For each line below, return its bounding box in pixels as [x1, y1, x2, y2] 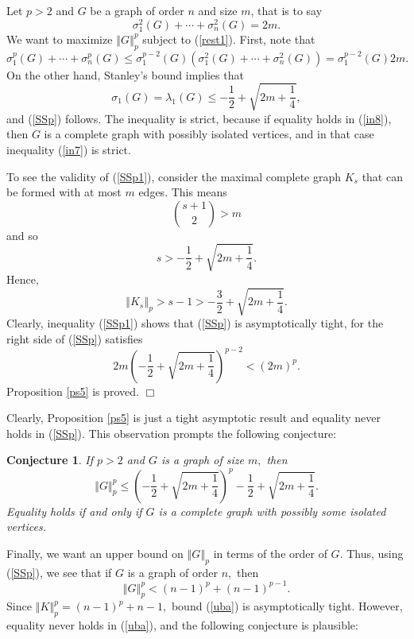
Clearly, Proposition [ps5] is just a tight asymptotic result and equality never [6, 409, 381, 426]
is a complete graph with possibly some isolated [158, 502, 386, 519]
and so [6, 227, 38, 243]
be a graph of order [90, 2, 184, 18]
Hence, [6, 270, 39, 287]
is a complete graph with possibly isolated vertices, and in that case [44, 126, 374, 142]
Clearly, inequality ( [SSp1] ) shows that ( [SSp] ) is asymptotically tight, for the [6, 315, 384, 331]
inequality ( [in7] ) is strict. [6, 141, 131, 157]
